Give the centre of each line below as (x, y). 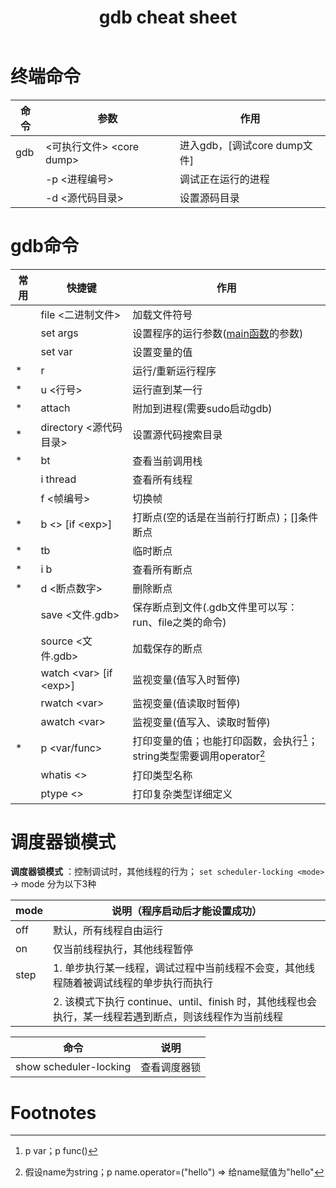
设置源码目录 (209, 198)
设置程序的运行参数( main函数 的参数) (218, 333)
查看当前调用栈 (167, 461)
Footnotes (53, 1112)
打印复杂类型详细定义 (182, 794)
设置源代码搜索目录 (177, 434)
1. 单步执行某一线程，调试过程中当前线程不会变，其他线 (184, 968)
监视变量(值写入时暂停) (186, 679)
